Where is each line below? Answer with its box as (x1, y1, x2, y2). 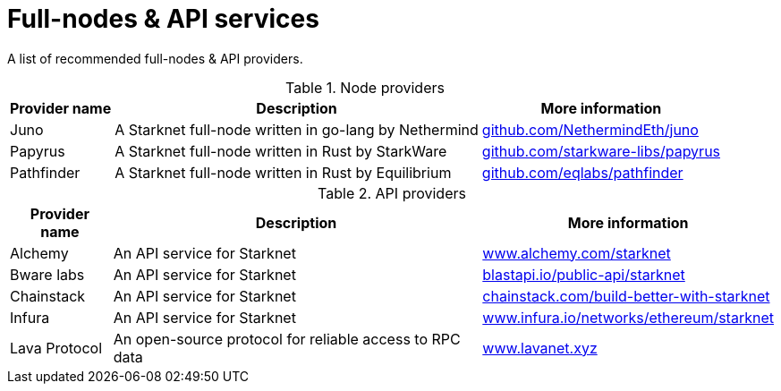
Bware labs (10, 265, 85, 284)
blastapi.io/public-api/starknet (482, 265, 685, 284)
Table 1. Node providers (285, 78, 445, 97)
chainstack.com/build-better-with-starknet (482, 286, 770, 305)
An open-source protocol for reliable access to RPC (113, 329, 461, 348)
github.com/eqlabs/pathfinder (481, 163, 683, 182)
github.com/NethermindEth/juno (481, 120, 699, 139)
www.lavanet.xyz (482, 338, 598, 357)
